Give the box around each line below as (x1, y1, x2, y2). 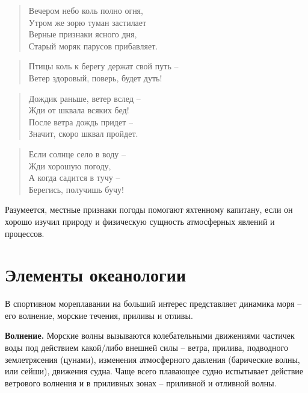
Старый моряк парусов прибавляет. (28, 39, 158, 52)
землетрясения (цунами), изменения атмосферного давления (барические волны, (5, 353, 300, 365)
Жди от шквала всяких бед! (28, 104, 129, 116)
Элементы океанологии (5, 262, 186, 287)
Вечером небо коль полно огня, (28, 4, 143, 16)
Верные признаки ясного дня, (28, 28, 137, 40)
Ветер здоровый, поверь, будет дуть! (28, 71, 162, 84)
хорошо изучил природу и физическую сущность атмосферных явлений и (5, 215, 275, 227)
